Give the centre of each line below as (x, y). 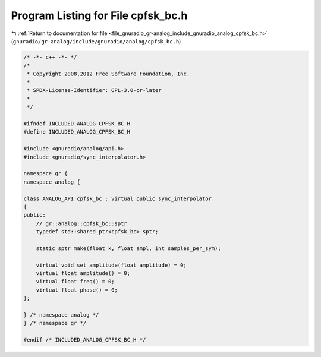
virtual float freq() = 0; (75, 282)
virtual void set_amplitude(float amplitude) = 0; (111, 265)
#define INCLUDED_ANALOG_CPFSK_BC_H (77, 132)
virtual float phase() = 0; (77, 290)
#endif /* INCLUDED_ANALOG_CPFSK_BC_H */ (85, 340)
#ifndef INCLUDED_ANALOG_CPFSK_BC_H (77, 124)
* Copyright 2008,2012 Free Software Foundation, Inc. (108, 74)
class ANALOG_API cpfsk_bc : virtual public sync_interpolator (118, 198)
